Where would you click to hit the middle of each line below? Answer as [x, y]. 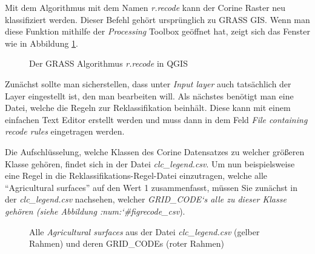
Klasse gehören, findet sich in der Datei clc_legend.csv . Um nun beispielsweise [150, 163]
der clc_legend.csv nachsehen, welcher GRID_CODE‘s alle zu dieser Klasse [146, 199]
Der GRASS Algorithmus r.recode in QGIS [108, 63]
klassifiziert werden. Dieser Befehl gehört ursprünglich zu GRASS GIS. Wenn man [157, 19]
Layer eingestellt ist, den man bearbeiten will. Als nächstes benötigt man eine [149, 95]
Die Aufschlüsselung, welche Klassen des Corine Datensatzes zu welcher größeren [155, 151]
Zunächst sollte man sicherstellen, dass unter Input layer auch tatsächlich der [148, 83]
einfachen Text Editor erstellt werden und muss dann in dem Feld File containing [156, 119]
